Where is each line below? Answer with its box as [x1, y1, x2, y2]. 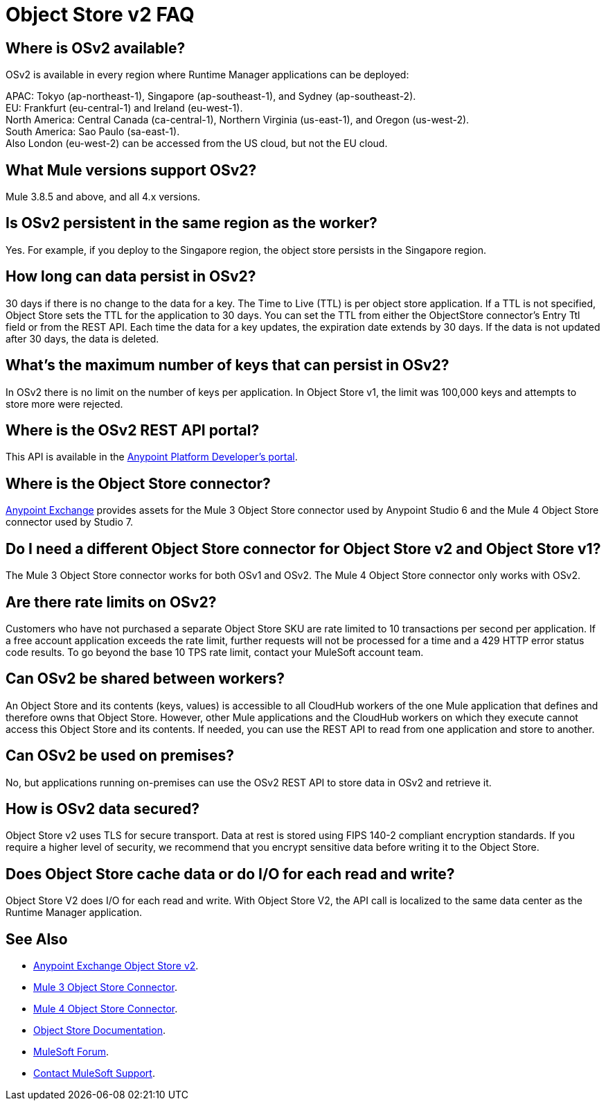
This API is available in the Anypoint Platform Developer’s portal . [6, 451, 298, 463]
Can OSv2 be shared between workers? [6, 670, 285, 688]
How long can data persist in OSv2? [6, 268, 256, 286]
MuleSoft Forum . [33, 1046, 109, 1058]
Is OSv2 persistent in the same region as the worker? [6, 214, 377, 232]
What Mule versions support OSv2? [6, 161, 257, 179]
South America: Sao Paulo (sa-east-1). [6, 126, 180, 138]
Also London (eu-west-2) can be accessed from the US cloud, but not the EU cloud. [6, 137, 388, 150]
